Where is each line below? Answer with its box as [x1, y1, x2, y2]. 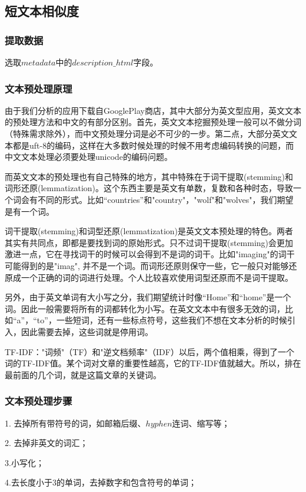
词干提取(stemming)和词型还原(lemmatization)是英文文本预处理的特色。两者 [5, 225, 294, 237]
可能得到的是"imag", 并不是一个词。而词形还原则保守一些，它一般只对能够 [5, 259, 289, 271]
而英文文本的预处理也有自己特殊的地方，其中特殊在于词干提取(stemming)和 [5, 170, 294, 182]
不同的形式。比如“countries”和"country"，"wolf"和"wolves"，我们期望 [37, 193, 294, 205]
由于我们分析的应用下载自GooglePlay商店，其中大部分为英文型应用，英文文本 [5, 104, 301, 116]
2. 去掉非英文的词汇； [5, 437, 88, 449]
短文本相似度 [5, 2, 79, 20]
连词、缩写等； [172, 416, 230, 429]
